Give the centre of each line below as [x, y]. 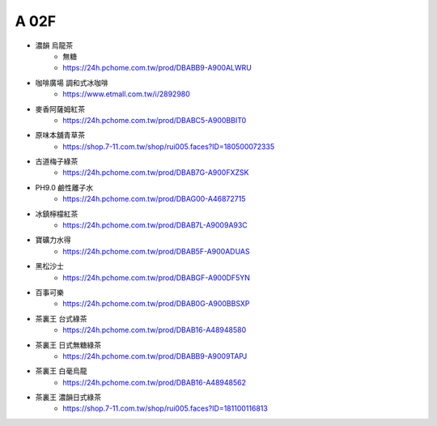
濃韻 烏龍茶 [54, 45]
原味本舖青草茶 [60, 135]
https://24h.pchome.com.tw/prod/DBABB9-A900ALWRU [157, 68]
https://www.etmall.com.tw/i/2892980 [126, 94]
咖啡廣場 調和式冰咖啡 [72, 83]
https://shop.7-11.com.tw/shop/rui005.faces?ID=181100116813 [165, 408]
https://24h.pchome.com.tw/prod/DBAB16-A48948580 [155, 330]
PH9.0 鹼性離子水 [64, 187]
